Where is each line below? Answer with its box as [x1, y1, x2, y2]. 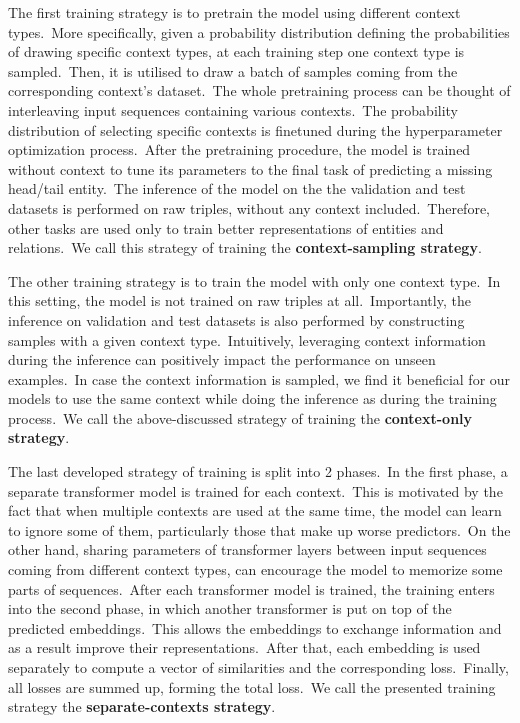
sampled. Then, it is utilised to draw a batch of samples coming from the [8, 60, 458, 81]
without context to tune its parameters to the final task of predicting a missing [8, 158, 493, 179]
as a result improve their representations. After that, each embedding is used [8, 637, 481, 658]
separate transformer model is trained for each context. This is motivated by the [8, 480, 503, 501]
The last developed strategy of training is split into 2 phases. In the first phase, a [8, 461, 508, 482]
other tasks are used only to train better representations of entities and [8, 217, 444, 238]
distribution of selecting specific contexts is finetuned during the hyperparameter [8, 119, 503, 140]
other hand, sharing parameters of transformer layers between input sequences [8, 539, 487, 560]
